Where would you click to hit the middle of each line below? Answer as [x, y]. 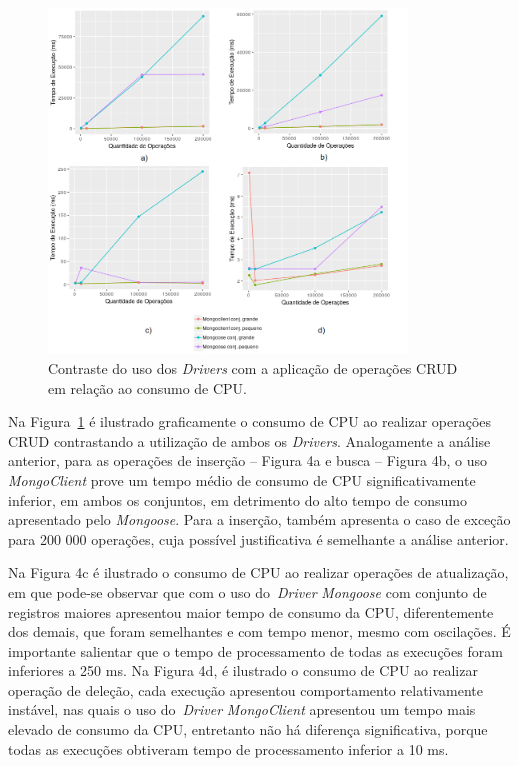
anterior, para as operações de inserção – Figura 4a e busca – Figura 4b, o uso [247, 460]
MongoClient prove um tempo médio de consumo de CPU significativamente [242, 479]
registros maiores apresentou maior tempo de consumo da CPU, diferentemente [251, 611]
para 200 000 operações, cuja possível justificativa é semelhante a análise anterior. [258, 538]
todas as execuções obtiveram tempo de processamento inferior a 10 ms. [228, 748]
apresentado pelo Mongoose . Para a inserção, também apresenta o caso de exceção [259, 519]
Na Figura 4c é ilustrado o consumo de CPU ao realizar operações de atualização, [258, 572]
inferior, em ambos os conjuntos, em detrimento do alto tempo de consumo [237, 499]
